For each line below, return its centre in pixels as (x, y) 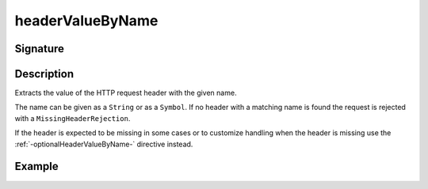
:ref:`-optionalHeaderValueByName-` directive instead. (104, 144)
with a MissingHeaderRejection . (73, 118)
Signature (40, 49)
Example (36, 166)
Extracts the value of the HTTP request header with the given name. (126, 93)
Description (44, 74)
